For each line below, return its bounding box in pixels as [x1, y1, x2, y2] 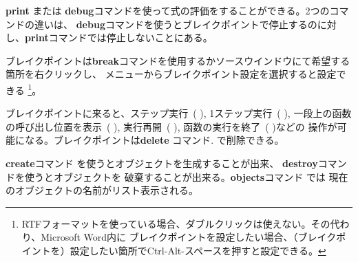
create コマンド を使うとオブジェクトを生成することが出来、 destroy [6, 156, 318, 170]
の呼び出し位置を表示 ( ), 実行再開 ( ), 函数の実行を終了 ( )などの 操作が [6, 119, 337, 133]
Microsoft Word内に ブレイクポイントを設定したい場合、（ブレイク [41, 230, 337, 244]
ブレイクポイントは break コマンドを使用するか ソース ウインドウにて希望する [6, 53, 350, 67]
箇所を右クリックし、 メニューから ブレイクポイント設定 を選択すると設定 [6, 67, 337, 81]
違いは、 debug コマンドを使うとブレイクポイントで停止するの [34, 17, 317, 31]
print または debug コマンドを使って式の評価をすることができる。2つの [6, 3, 330, 17]
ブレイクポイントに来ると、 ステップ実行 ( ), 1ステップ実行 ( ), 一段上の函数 [6, 106, 352, 120]
